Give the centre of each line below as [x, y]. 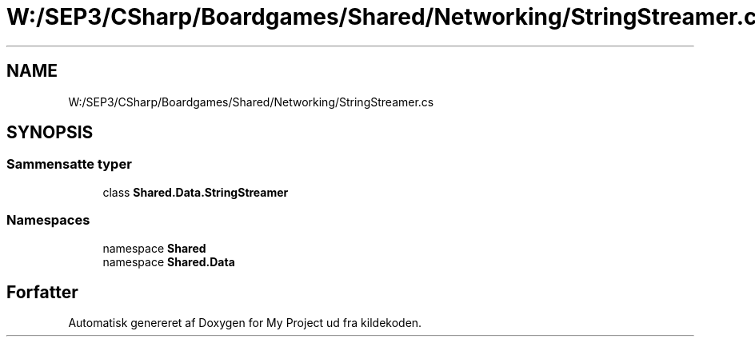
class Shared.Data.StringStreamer [196, 192]
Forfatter [42, 292]
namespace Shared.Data [169, 261]
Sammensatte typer [69, 164]
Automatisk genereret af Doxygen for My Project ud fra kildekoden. [245, 323]
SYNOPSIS [50, 133]
